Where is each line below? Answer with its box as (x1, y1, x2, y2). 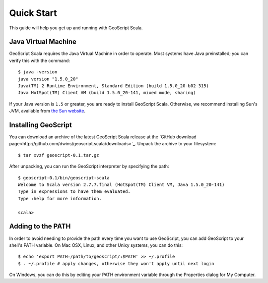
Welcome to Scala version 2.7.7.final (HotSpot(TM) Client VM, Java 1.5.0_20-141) (18, 182, 225, 188)
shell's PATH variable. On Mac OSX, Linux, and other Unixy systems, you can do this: (9, 242, 183, 248)
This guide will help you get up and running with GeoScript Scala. (9, 25, 143, 31)
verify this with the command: (9, 57, 70, 63)
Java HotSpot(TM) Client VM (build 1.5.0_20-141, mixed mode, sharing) (18, 90, 196, 96)
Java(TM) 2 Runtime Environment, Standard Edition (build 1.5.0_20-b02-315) (18, 83, 209, 89)
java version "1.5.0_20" (18, 76, 78, 82)
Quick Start (9, 7, 57, 18)
